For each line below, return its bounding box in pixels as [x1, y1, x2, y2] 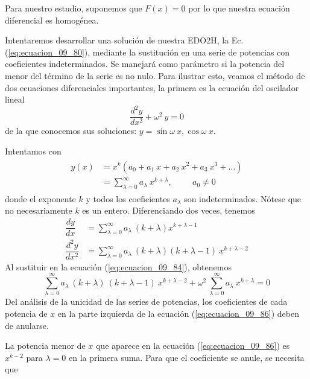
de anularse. [5, 319, 49, 331]
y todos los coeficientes [86, 192, 170, 205]
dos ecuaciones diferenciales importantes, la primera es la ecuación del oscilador [5, 81, 299, 94]
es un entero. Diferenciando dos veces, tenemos [82, 204, 255, 217]
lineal [5, 93, 25, 106]
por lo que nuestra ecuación [188, 2, 290, 14]
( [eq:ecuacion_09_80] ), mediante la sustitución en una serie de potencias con [5, 45, 290, 58]
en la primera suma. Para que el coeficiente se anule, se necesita [68, 351, 305, 363]
